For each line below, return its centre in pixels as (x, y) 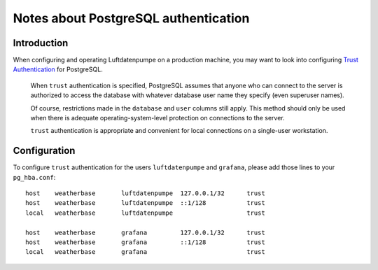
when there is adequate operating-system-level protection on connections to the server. (157, 118)
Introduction (41, 43)
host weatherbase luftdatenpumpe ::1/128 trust (145, 203)
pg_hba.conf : (34, 177)
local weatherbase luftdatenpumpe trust (145, 213)
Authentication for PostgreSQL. (58, 69)
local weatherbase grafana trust (145, 252)
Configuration (44, 151)
